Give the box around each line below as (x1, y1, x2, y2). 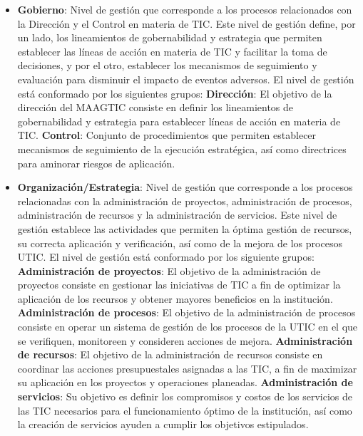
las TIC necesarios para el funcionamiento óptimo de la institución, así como (17, 403, 352, 417)
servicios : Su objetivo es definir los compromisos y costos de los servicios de (17, 389, 353, 404)
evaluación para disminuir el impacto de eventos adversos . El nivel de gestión (17, 71, 354, 86)
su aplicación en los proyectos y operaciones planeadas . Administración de (17, 375, 353, 390)
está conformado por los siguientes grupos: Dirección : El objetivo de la (17, 85, 332, 100)
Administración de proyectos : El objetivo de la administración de (17, 263, 321, 278)
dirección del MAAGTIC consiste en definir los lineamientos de (17, 100, 294, 115)
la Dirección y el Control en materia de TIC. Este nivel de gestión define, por (17, 16, 356, 31)
